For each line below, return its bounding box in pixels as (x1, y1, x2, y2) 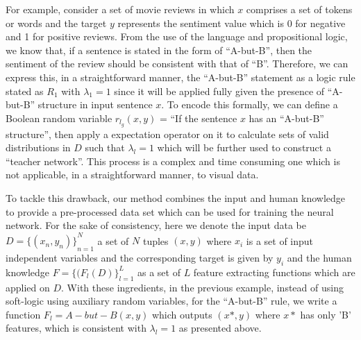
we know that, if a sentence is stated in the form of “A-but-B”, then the (6, 42, 312, 57)
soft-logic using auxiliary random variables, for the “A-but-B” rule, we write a (6, 294, 337, 308)
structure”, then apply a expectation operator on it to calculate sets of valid (6, 126, 329, 141)
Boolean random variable (6, 110, 112, 125)
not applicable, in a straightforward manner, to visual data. (6, 167, 259, 182)
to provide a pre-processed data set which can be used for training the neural (6, 204, 334, 219)
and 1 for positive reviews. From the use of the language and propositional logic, (6, 29, 348, 44)
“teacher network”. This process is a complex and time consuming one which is (6, 153, 340, 168)
